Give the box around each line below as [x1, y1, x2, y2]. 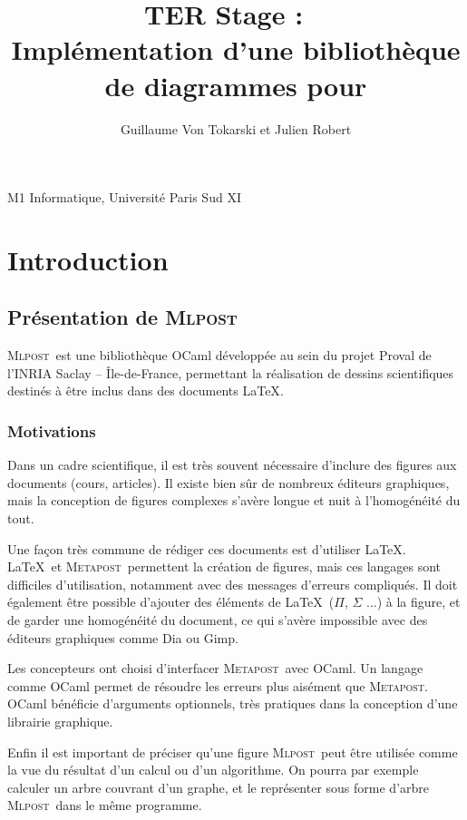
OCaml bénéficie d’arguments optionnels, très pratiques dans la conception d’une [7, 694, 458, 713]
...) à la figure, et [366, 592, 461, 611]
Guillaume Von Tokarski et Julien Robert [120, 119, 352, 138]
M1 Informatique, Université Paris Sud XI [7, 188, 241, 207]
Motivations [7, 419, 96, 442]
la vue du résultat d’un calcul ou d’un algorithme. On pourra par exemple [7, 760, 419, 779]
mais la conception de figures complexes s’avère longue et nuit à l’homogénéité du [7, 491, 461, 510]
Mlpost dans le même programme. [7, 796, 202, 815]
